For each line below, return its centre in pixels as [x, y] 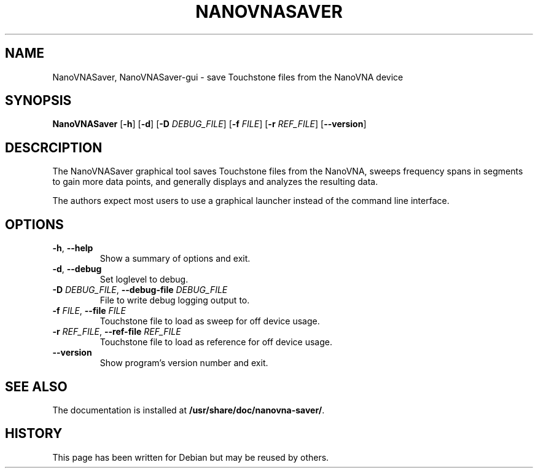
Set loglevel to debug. [144, 279]
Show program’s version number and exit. [184, 363]
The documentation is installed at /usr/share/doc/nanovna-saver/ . [189, 410]
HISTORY [34, 434]
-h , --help [73, 248]
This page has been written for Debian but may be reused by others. [191, 457]
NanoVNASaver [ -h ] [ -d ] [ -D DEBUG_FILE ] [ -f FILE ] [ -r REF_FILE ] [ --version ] [209, 124]
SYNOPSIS [38, 101]
